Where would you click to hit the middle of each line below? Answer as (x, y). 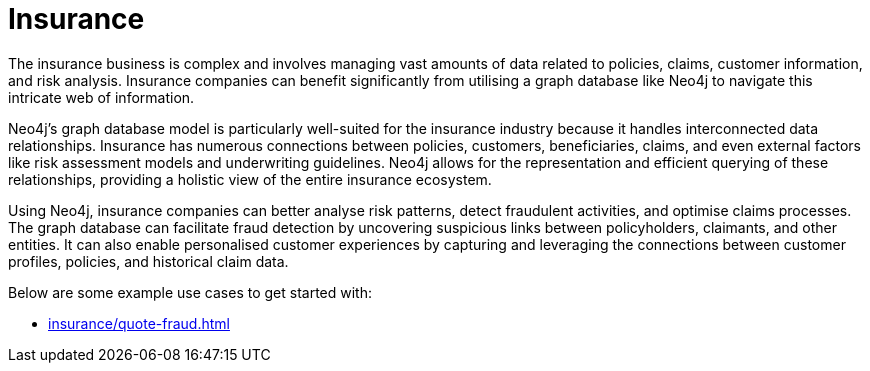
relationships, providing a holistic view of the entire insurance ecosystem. (250, 179)
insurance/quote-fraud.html (139, 323)
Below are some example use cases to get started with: (190, 292)
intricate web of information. (101, 97)
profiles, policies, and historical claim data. (148, 261)
